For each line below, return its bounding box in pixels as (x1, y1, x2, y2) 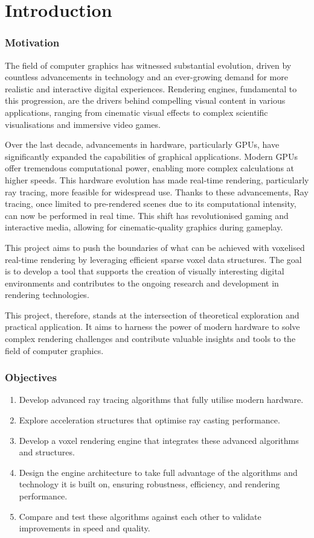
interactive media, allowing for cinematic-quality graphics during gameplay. (5, 221, 283, 233)
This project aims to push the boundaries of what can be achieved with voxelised (5, 241, 305, 253)
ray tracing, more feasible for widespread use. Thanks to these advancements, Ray (5, 185, 309, 198)
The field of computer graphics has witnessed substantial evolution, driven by (5, 59, 292, 71)
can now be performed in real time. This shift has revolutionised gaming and (5, 209, 289, 221)
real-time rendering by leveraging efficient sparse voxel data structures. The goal (5, 253, 302, 265)
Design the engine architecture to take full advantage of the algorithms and (19, 466, 298, 478)
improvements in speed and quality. (19, 522, 150, 534)
